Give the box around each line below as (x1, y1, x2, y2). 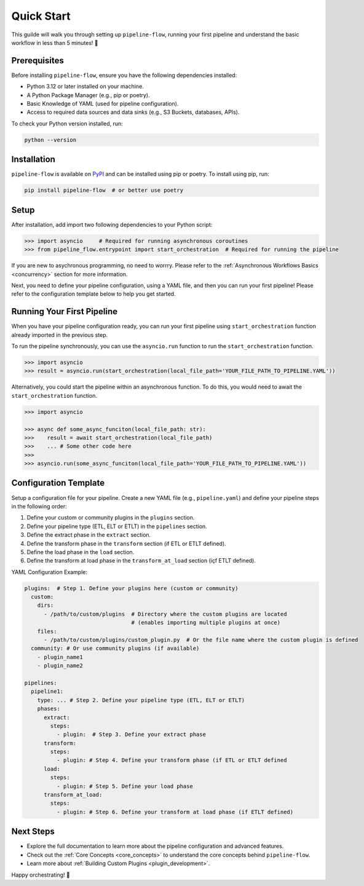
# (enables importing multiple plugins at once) (131, 619, 281, 627)
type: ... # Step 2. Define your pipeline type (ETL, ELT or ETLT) (37, 697, 245, 703)
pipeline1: (31, 688, 64, 695)
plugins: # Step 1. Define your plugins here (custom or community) (24, 585, 239, 591)
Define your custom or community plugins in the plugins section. (26, 514, 195, 521)
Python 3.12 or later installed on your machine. (26, 83, 144, 90)
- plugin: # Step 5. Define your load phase (56, 783, 193, 789)
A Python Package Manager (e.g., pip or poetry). (26, 91, 150, 98)
